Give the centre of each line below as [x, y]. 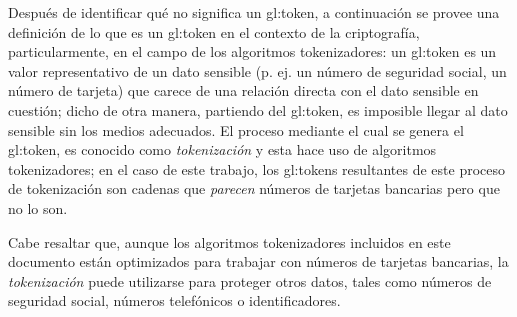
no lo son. [38, 207]
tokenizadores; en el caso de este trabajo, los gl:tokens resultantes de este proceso [257, 168]
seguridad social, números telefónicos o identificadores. [174, 300]
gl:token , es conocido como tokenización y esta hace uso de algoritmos [222, 149]
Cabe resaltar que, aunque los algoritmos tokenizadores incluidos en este [229, 241]
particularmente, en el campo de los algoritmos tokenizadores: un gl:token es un [252, 51]
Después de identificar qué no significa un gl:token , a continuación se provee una [254, 12]
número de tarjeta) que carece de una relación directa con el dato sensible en [243, 90]
